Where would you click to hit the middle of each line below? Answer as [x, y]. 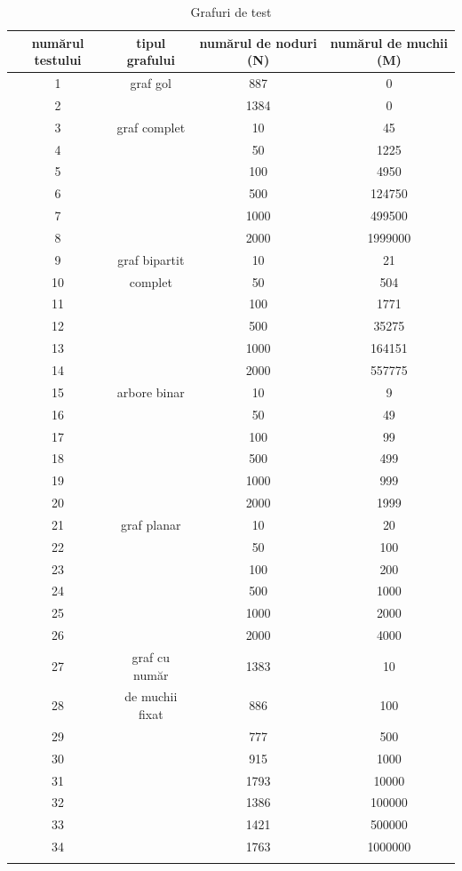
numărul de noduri [258, 42]
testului [58, 60]
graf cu [151, 656]
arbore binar [151, 392]
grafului [151, 60]
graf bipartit [151, 259]
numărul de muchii [389, 42]
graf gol [151, 83]
